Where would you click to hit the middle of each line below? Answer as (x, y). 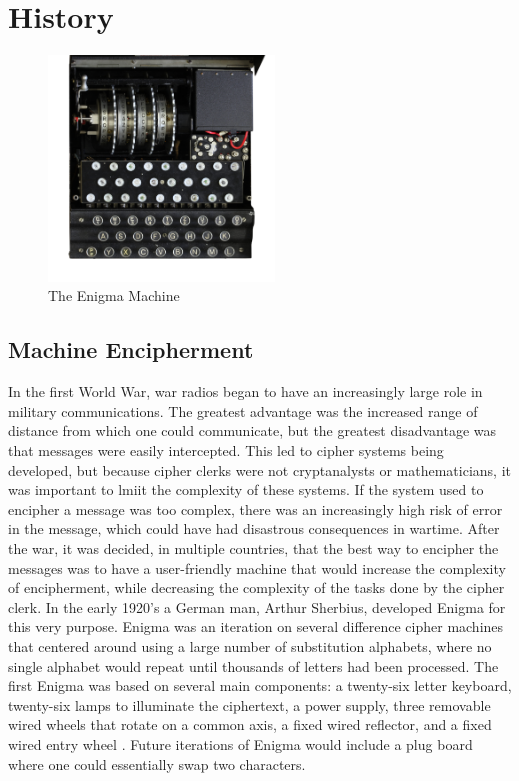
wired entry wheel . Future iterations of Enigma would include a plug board (240, 743)
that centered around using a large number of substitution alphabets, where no (250, 646)
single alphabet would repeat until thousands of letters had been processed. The (253, 665)
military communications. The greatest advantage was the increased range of (243, 410)
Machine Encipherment (131, 349)
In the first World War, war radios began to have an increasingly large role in (245, 391)
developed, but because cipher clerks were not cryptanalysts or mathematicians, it (260, 469)
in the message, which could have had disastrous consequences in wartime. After (254, 528)
